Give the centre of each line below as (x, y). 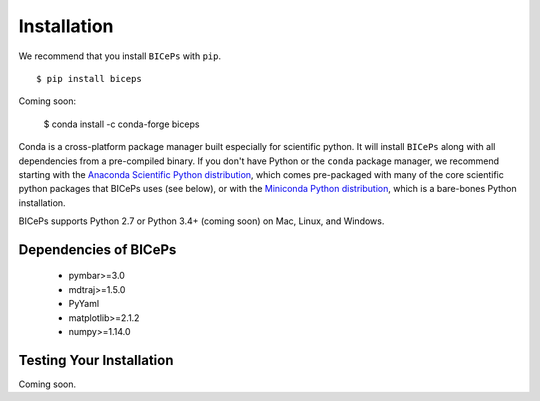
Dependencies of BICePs (97, 249)
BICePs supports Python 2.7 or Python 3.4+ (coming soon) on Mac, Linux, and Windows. (201, 221)
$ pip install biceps (89, 78)
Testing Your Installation (96, 360)
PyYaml (84, 304)
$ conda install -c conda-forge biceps (121, 124)
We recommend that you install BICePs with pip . (120, 56)
